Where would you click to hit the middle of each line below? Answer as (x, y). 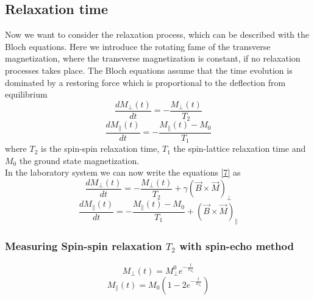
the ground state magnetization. (79, 160)
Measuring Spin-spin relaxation (84, 245)
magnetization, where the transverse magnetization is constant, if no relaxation (153, 58)
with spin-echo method (237, 245)
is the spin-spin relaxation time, (100, 148)
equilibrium (26, 94)
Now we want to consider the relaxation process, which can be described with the (157, 34)
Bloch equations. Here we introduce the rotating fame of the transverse (138, 46)
